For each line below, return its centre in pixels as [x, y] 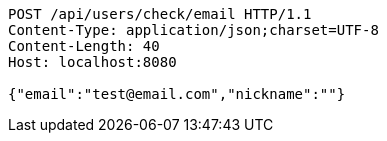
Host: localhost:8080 [92, 62]
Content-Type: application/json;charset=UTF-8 [193, 30]
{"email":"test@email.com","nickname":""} [177, 94]
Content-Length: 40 [84, 46]
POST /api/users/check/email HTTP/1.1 [160, 14]
